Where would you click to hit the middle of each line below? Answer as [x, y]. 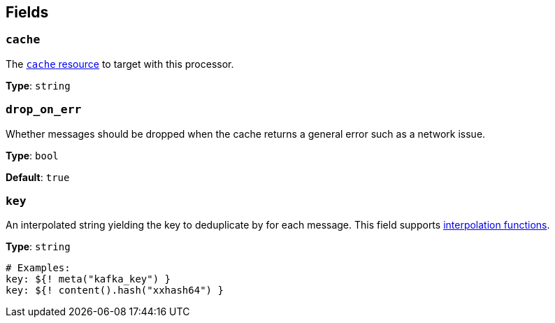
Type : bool [32, 155]
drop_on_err [44, 110]
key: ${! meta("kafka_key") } [88, 279]
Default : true [38, 177]
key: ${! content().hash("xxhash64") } [115, 290]
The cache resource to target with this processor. [120, 64]
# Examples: [38, 268]
